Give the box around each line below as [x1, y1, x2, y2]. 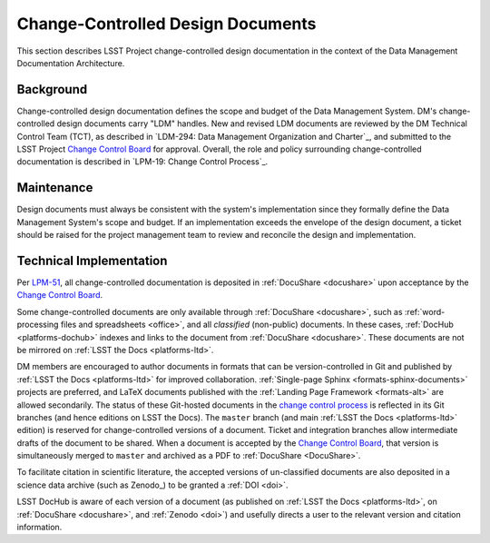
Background [16, 82, 88, 97]
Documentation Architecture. [16, 57, 125, 68]
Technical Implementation [16, 252, 168, 268]
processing [16, 319, 59, 331]
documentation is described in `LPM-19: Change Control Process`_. [16, 156, 269, 167]
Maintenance [16, 180, 93, 195]
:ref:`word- [404, 306, 446, 317]
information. [16, 522, 63, 533]
